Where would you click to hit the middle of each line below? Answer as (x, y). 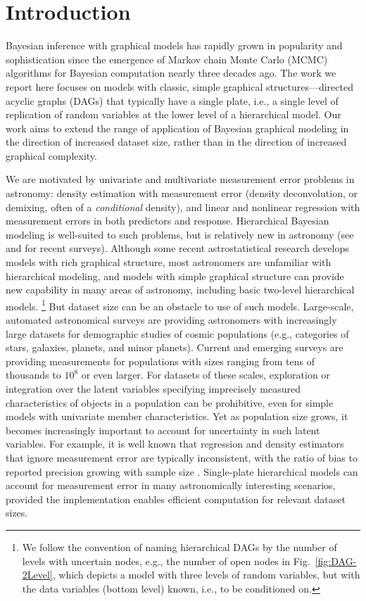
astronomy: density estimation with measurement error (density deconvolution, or (182, 193)
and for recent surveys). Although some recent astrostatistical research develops (177, 248)
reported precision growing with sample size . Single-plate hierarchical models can (182, 471)
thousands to (33, 375)
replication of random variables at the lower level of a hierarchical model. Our (173, 114)
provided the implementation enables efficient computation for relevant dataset (176, 499)
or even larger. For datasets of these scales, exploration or (206, 375)
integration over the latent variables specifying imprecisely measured (153, 389)
